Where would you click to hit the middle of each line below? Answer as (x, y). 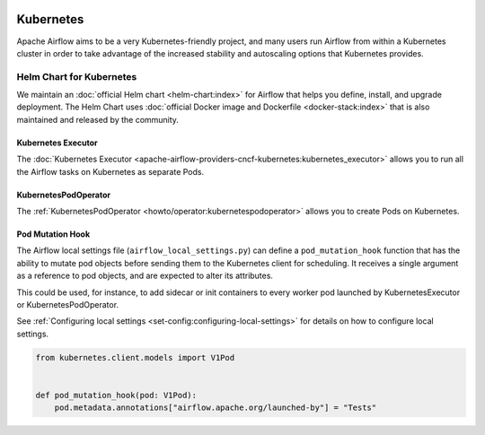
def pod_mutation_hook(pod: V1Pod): (116, 395)
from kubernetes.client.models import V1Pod (135, 357)
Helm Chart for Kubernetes (77, 76)
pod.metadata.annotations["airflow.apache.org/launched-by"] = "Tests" (216, 408)
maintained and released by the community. (98, 119)
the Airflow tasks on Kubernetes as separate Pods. (110, 171)
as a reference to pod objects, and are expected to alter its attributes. (145, 276)
